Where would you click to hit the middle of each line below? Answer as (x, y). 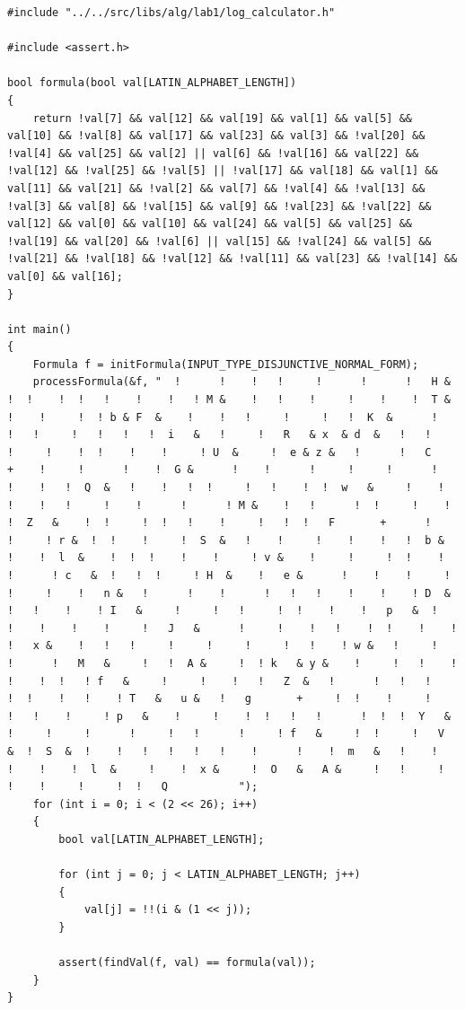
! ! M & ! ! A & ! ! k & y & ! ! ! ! (232, 663)
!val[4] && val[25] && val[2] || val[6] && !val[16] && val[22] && (213, 153)
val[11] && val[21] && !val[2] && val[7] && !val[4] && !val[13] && (216, 188)
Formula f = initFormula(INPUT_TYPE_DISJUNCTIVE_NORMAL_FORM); (226, 364)
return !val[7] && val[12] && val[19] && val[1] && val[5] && (223, 118)
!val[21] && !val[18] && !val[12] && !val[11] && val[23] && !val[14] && (232, 259)
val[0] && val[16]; (65, 276)
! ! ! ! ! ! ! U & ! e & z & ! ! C (219, 452)
